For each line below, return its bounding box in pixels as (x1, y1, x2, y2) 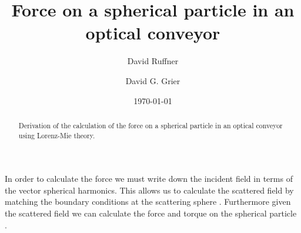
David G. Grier (125, 74, 180, 86)
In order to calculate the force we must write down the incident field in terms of (5, 172, 293, 185)
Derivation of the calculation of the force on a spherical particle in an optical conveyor (18, 120, 283, 130)
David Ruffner (127, 55, 179, 67)
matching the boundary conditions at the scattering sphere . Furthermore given (5, 195, 291, 208)
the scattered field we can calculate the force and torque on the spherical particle (5, 207, 297, 219)
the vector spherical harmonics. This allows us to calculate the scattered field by (5, 184, 294, 196)
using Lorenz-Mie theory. (18, 130, 95, 140)
